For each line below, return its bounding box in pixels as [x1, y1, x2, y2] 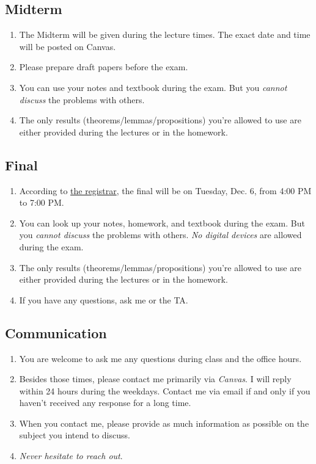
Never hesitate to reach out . [19, 449, 123, 462]
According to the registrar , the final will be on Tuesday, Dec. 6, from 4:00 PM [19, 184, 312, 197]
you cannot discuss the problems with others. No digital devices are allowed [19, 228, 302, 241]
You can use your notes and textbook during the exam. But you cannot [19, 81, 287, 93]
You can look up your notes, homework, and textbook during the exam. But [19, 216, 305, 229]
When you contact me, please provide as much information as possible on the [19, 416, 309, 429]
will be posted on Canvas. [19, 40, 116, 53]
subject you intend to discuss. [19, 429, 130, 441]
